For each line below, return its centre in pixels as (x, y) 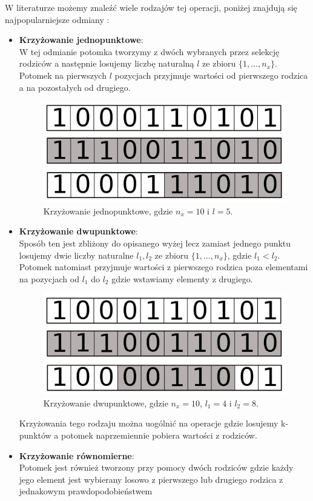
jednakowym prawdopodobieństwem (86, 491)
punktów (35, 435)
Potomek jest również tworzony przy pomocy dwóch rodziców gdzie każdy (156, 467)
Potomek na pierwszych (63, 75)
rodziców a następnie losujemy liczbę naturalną (107, 63)
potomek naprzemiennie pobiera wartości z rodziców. (159, 435)
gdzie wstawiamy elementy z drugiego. (182, 278)
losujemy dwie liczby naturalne (76, 255)
